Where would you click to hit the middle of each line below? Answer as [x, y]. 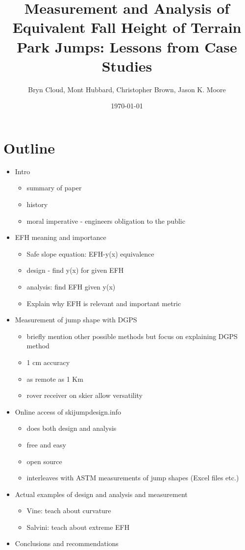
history [37, 204]
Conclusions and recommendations [67, 543]
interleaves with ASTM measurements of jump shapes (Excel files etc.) [133, 478]
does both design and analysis [72, 428]
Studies [127, 65]
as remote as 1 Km [55, 379]
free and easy [46, 444]
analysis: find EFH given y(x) [71, 286]
